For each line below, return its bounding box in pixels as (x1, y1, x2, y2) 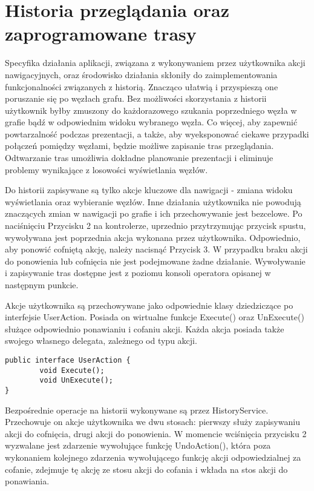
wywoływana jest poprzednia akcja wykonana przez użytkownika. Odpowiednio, (5, 231, 301, 243)
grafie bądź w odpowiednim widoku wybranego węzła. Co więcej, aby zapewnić (5, 116, 298, 128)
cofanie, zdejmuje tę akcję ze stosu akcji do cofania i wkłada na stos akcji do (5, 463, 288, 475)
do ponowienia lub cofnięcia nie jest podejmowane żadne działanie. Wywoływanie (5, 254, 306, 267)
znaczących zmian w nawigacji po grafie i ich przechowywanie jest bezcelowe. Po (5, 207, 303, 220)
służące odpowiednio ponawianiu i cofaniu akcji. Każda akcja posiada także (5, 322, 284, 335)
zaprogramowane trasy (5, 21, 197, 46)
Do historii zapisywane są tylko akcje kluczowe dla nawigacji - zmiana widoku (5, 183, 293, 196)
